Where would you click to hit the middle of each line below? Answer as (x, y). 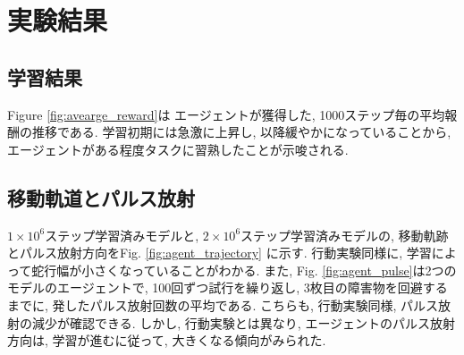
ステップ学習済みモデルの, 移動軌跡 (345, 235)
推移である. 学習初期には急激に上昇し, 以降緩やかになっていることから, (241, 132)
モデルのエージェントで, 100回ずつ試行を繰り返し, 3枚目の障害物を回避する (228, 287)
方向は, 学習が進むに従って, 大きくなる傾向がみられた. (167, 340)
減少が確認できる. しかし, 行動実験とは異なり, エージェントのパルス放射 (244, 322)
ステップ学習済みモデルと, (122, 235)
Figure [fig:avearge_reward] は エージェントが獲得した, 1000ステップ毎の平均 (226, 114)
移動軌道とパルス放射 (101, 197)
